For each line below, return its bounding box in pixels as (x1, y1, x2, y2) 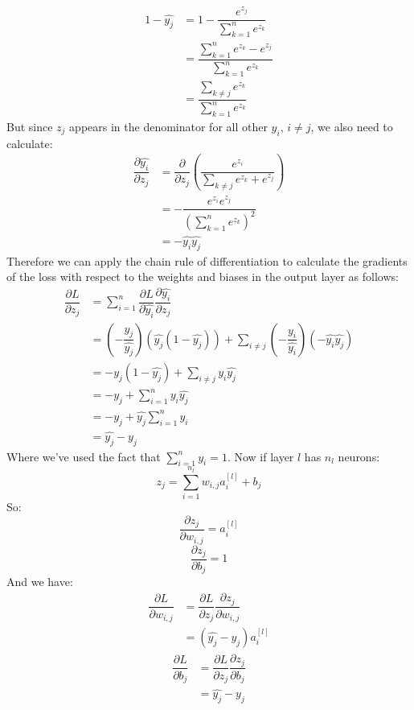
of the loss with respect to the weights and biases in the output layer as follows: (6, 268, 399, 285)
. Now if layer (227, 448, 294, 464)
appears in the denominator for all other (69, 118, 268, 134)
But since (6, 118, 53, 134)
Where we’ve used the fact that (6, 448, 161, 464)
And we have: (6, 573, 73, 590)
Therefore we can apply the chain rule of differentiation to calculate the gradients (6, 252, 408, 269)
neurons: (338, 448, 380, 464)
